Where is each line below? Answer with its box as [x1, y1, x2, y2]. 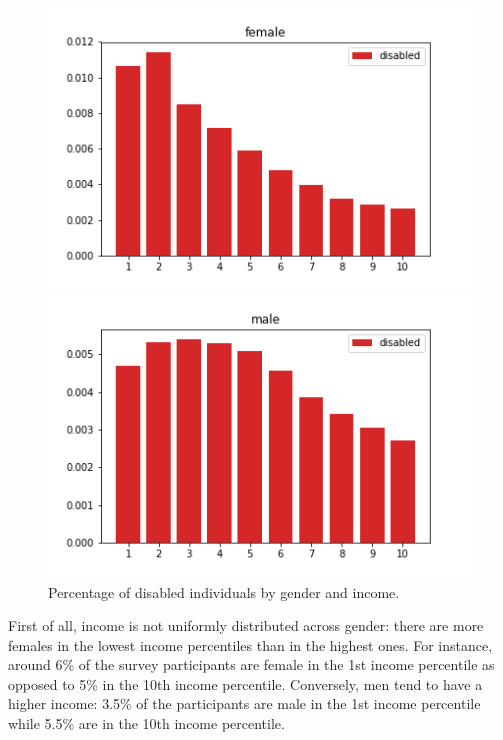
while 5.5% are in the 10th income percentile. [8, 713, 285, 734]
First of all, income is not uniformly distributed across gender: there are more [8, 615, 484, 636]
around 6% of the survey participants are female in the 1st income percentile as [8, 654, 495, 675]
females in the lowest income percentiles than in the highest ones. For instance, [8, 634, 493, 655]
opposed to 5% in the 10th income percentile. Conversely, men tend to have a [8, 673, 483, 694]
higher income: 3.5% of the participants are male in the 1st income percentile [8, 693, 481, 714]
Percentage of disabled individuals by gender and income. [48, 581, 400, 602]
